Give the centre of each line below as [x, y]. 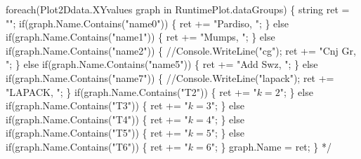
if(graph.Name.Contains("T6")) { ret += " [97, 146]
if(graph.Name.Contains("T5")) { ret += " [97, 133]
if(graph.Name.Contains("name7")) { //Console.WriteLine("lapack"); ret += [170, 77]
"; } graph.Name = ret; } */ [271, 146]
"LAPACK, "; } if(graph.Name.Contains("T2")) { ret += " [131, 91]
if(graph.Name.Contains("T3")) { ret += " [97, 105]
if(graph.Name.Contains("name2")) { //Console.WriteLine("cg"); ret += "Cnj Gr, [181, 50]
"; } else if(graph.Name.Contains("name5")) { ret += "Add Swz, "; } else [162, 64]
